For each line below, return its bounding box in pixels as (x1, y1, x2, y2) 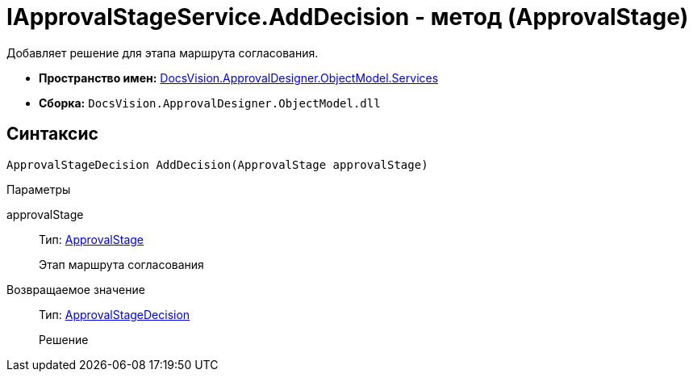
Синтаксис (6, 124, 98, 145)
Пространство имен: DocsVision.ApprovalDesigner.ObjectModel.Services (39, 70, 439, 85)
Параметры (6, 182, 71, 196)
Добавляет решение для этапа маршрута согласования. (6, 45, 319, 60)
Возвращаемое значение (6, 282, 145, 296)
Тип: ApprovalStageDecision (39, 307, 190, 321)
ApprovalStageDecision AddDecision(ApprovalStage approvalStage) (6, 157, 428, 171)
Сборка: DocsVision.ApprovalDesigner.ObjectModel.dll (39, 95, 381, 110)
